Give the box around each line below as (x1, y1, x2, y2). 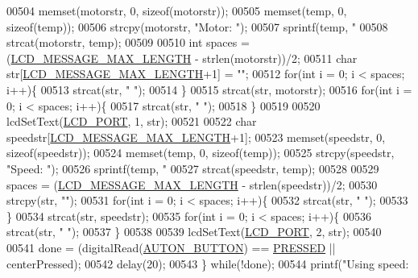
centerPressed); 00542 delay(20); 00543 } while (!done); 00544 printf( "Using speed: (6, 255, 409, 272)
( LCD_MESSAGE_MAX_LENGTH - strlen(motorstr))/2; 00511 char (6, 49, 358, 66)
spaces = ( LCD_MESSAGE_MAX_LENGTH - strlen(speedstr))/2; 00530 (6, 176, 378, 193)
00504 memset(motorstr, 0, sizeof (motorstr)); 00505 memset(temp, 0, (6, 2, 347, 19)
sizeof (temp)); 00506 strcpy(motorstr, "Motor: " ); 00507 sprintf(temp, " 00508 (6, 18, 388, 35)
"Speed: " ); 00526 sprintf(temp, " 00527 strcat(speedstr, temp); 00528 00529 (6, 160, 379, 176)
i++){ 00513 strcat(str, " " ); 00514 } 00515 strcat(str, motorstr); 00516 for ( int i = (6, 81, 412, 98)
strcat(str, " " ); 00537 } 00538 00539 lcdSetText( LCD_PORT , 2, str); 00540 (6, 223, 382, 240)
